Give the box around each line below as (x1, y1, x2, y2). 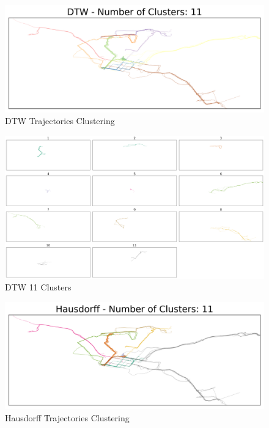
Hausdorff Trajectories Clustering (5, 411, 130, 424)
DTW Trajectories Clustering (5, 114, 115, 127)
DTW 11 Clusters (5, 281, 72, 293)
